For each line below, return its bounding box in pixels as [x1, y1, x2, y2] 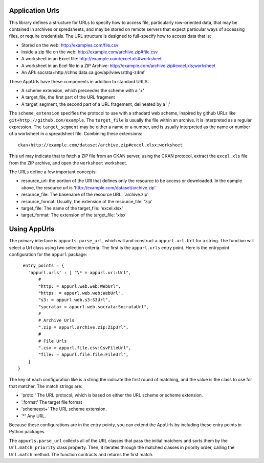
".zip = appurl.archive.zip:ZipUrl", [38, 324, 129, 330]
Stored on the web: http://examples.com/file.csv [21, 42, 119, 48]
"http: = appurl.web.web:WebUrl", [38, 283, 121, 289]
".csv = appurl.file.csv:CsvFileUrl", [38, 345, 132, 351]
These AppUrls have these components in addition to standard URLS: [9, 78, 149, 84]
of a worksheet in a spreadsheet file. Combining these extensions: [9, 131, 143, 137]
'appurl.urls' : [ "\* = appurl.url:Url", [27, 270, 132, 275]
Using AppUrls [9, 225, 55, 233]
